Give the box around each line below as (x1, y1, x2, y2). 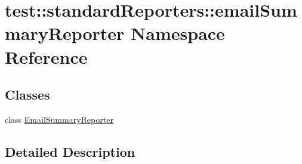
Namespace (131, 21, 225, 45)
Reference (5, 44, 88, 69)
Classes (5, 85, 50, 104)
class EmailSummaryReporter (5, 113, 113, 125)
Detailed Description (5, 142, 135, 160)
